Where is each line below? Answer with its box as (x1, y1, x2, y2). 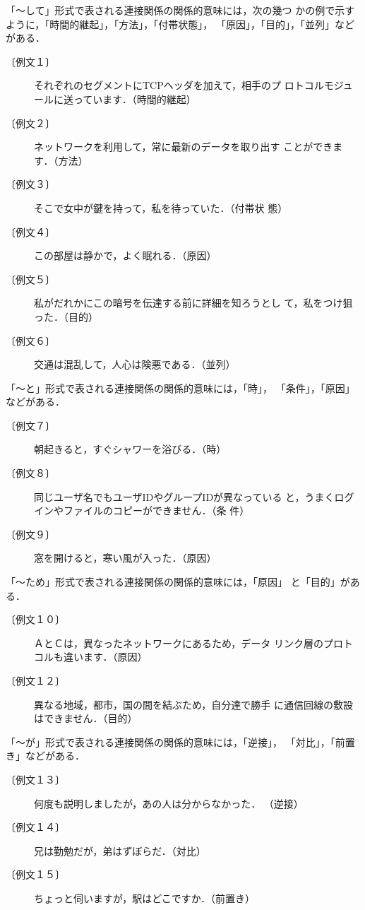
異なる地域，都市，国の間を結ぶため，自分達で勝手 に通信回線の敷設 (34, 697, 353, 711)
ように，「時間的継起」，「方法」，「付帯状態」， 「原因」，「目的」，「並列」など (6, 16, 354, 31)
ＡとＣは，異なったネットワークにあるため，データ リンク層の (34, 635, 323, 650)
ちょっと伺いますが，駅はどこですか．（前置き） (34, 890, 256, 905)
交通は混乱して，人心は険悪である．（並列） (34, 357, 236, 372)
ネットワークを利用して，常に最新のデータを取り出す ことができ (34, 139, 333, 154)
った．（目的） (34, 309, 98, 324)
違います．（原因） (63, 649, 148, 664)
